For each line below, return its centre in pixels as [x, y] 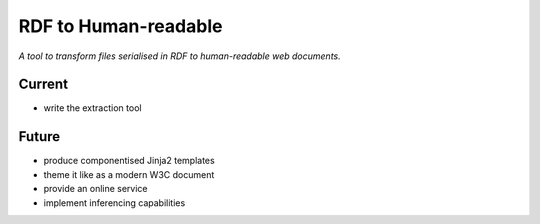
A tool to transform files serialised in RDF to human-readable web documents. [179, 56]
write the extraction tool [92, 108]
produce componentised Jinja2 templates [129, 161]
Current [43, 84]
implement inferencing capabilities [114, 202]
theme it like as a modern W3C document [129, 174]
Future [39, 136]
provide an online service [96, 189]
